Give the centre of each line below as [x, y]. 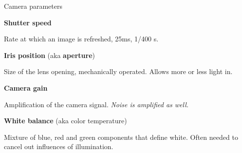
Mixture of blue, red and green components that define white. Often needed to [121, 137]
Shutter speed [28, 22]
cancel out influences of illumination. [59, 146]
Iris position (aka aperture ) [49, 55]
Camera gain [26, 87]
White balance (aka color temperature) [65, 121]
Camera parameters [33, 6]
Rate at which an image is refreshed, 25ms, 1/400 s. [81, 39]
